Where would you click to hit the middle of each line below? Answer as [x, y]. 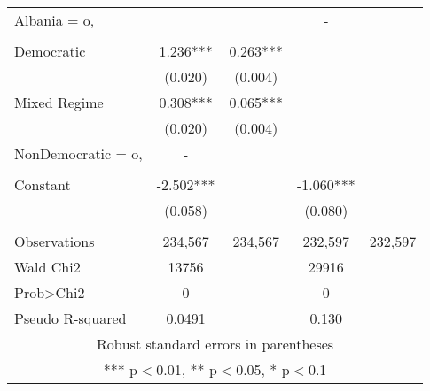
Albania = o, [55, 20]
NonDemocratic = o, [78, 153]
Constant [43, 184]
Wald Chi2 [47, 267]
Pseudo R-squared [70, 318]
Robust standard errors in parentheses [215, 344]
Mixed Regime [59, 102]
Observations [55, 241]
